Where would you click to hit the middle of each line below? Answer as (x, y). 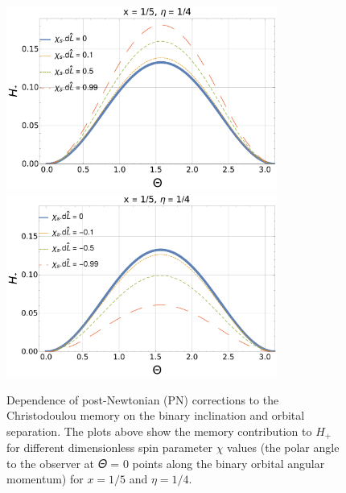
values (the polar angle (283, 447)
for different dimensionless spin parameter (109, 447)
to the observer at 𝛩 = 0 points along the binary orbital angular (166, 463)
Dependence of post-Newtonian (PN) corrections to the (143, 399)
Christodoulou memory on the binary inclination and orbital (156, 415)
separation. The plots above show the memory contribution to (159, 431)
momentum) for (45, 479)
